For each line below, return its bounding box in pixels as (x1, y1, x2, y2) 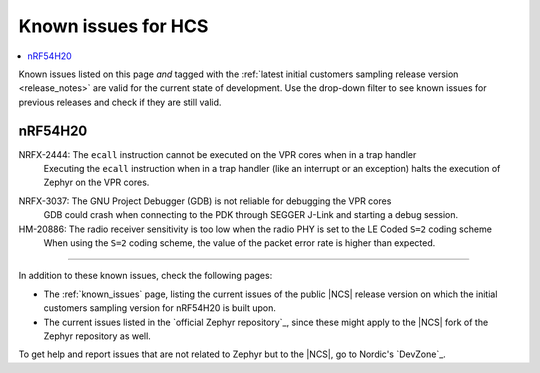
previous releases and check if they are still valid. (18, 96, 222, 108)
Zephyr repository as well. (43, 330, 152, 342)
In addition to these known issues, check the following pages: (18, 270, 273, 282)
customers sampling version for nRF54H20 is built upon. (43, 302, 277, 314)
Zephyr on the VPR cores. (43, 176, 150, 189)
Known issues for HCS (18, 15, 209, 37)
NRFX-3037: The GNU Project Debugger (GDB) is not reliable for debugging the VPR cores (18, 195, 392, 207)
